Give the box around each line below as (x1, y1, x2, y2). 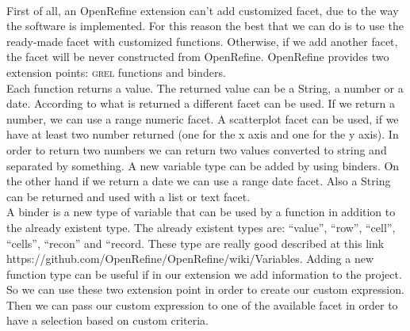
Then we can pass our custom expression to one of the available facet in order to (6, 296, 398, 313)
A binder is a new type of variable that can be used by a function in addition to (6, 204, 396, 220)
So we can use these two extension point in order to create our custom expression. (6, 281, 404, 298)
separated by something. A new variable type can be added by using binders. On (6, 157, 400, 173)
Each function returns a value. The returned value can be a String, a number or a (6, 79, 404, 96)
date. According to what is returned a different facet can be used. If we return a (6, 95, 395, 112)
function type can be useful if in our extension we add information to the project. (6, 265, 402, 282)
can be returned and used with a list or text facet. (6, 188, 251, 204)
